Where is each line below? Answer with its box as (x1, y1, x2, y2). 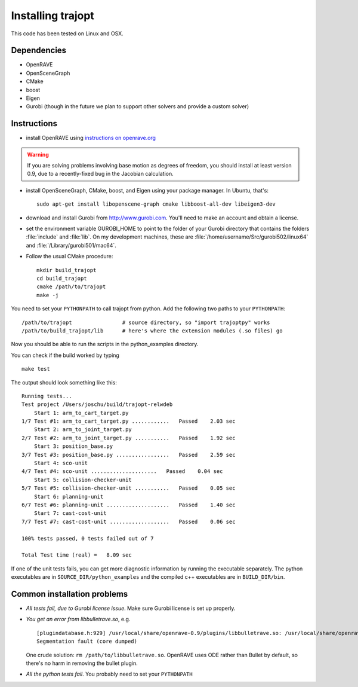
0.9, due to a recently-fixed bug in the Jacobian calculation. (27, 170, 174, 178)
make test (21, 365, 50, 372)
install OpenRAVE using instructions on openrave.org (26, 135, 156, 142)
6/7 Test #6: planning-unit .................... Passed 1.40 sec (21, 501, 236, 508)
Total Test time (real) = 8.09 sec (21, 552, 132, 558)
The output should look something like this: (11, 378, 118, 386)
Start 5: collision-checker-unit (33, 476, 132, 483)
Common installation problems (11, 589, 128, 599)
